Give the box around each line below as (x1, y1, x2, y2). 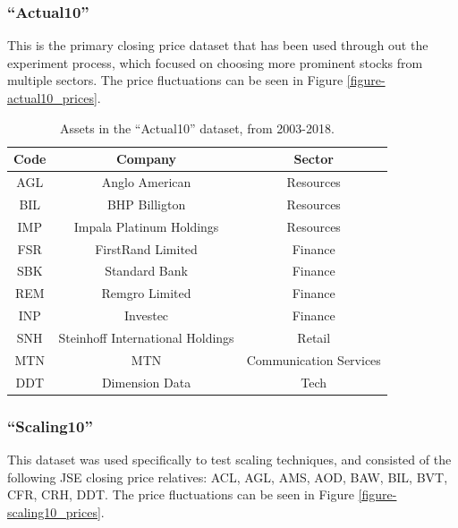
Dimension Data (101, 372, 191, 391)
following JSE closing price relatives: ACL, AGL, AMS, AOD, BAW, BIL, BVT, (7, 467, 448, 486)
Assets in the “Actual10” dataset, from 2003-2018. (60, 118, 335, 137)
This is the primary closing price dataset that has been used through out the (7, 36, 428, 55)
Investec (124, 306, 169, 325)
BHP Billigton (106, 194, 186, 213)
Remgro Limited (101, 284, 191, 302)
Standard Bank (105, 261, 188, 280)
